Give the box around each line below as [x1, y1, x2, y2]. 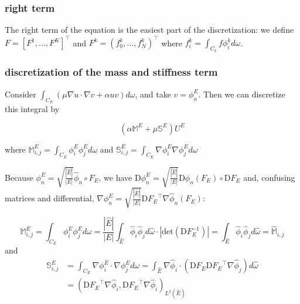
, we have [98, 171, 132, 183]
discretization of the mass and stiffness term [5, 65, 218, 79]
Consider [5, 87, 36, 100]
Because [5, 171, 33, 183]
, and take [135, 87, 171, 100]
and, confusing [243, 171, 295, 183]
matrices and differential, [5, 192, 94, 204]
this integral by [5, 102, 60, 114]
